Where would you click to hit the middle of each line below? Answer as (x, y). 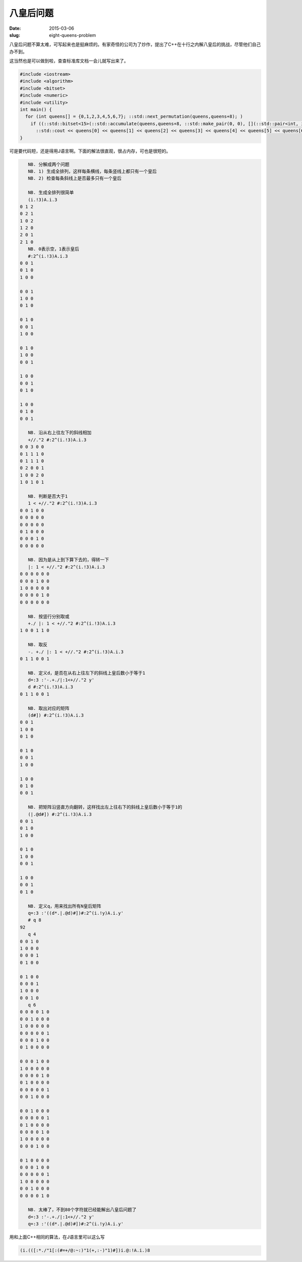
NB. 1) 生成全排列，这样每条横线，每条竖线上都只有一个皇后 (92, 171)
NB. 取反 (38, 645)
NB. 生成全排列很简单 (51, 193)
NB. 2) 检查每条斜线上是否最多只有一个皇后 (75, 178)
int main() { (36, 110)
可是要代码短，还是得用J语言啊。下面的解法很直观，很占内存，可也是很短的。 (90, 151)
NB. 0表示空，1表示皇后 (54, 249)
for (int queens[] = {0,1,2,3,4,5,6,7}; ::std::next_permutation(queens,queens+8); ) (134, 117)
